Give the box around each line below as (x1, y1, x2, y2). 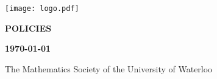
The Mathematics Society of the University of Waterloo (5, 62, 213, 75)
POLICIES (5, 21, 52, 34)
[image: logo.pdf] (5, 4, 79, 13)
